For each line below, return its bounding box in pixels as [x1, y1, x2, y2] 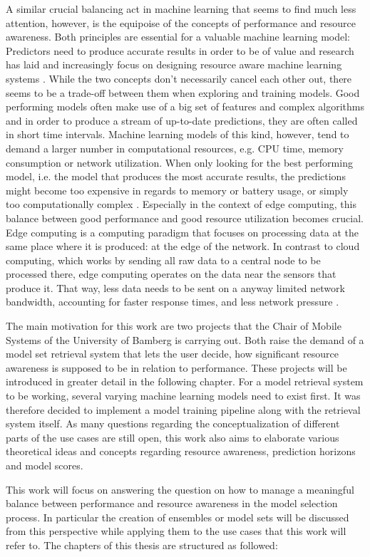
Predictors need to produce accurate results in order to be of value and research [6, 43, 354, 58]
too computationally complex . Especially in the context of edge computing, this [6, 197, 356, 212]
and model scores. [6, 458, 83, 472]
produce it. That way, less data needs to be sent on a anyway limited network [6, 280, 345, 295]
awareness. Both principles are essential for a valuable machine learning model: [6, 29, 350, 44]
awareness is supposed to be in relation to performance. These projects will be [6, 360, 347, 375]
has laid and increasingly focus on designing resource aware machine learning [6, 57, 342, 72]
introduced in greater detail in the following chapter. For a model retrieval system [6, 374, 364, 389]
